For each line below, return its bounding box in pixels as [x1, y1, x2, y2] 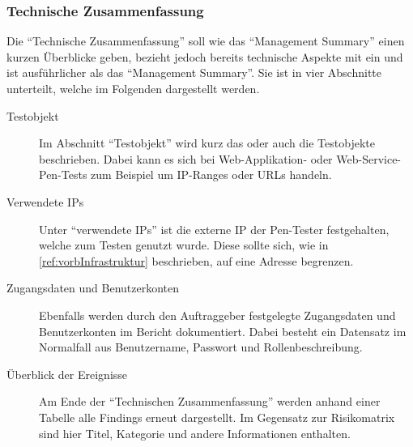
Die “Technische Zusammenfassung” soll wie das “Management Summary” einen [6, 32, 405, 49]
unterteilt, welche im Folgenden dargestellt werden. [6, 80, 260, 96]
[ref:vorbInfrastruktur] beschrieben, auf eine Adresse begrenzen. [39, 252, 354, 269]
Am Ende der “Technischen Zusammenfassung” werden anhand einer [39, 393, 381, 410]
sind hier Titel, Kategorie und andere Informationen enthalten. [39, 424, 351, 441]
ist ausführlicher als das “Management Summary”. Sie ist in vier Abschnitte [6, 64, 382, 81]
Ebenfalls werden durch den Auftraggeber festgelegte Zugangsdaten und [39, 306, 396, 323]
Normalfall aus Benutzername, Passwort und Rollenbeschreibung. [39, 338, 363, 355]
